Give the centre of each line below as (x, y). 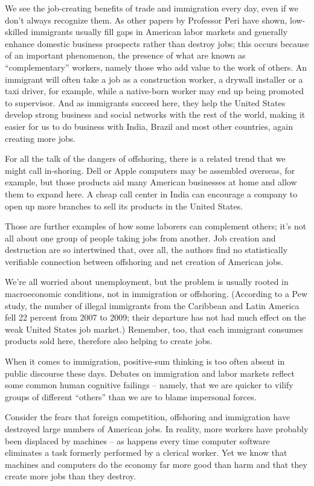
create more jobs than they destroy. (70, 476)
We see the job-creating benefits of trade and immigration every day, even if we (152, 8)
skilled (17, 32)
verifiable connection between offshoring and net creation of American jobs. (144, 261)
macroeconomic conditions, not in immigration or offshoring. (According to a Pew (156, 294)
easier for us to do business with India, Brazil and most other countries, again (149, 126)
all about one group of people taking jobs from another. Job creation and (140, 238)
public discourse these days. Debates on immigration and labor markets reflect (150, 373)
